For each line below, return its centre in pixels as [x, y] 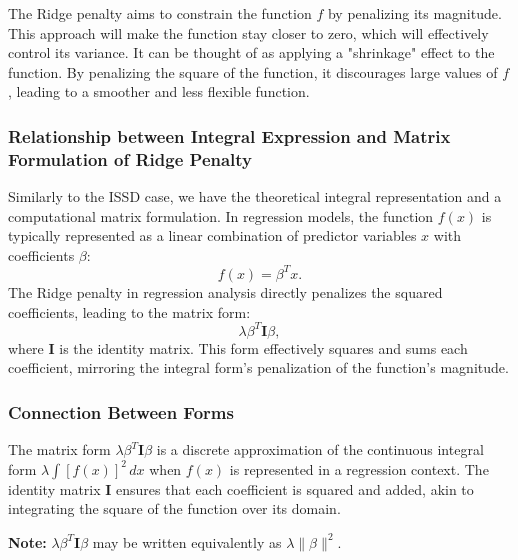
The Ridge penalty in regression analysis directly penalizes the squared [225, 291]
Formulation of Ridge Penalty [130, 158]
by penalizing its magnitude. [414, 13]
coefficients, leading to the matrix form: [129, 311]
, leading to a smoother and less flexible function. [159, 91]
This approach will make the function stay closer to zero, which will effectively [248, 32]
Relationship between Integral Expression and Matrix [229, 135]
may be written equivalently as [187, 541]
